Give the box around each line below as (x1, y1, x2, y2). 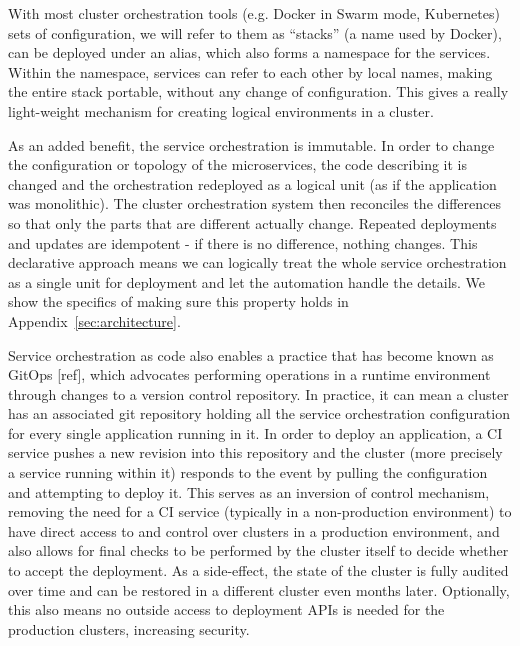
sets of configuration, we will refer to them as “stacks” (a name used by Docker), (8, 22, 502, 43)
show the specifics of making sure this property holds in (8, 291, 349, 312)
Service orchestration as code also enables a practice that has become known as (8, 344, 494, 365)
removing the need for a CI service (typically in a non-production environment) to (8, 501, 512, 522)
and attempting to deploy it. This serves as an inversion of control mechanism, (8, 481, 490, 502)
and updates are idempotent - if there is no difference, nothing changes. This (8, 232, 478, 253)
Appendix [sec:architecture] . (8, 310, 181, 331)
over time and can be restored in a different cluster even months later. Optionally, (8, 579, 510, 600)
